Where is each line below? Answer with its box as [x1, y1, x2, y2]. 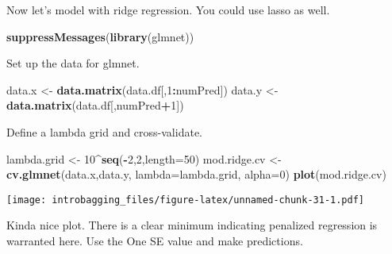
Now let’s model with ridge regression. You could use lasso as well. [6, 2, 330, 17]
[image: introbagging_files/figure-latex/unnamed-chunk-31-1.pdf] [6, 194, 365, 206]
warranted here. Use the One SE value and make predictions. [6, 233, 303, 248]
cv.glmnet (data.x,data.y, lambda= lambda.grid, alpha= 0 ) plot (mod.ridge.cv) [6, 166, 386, 183]
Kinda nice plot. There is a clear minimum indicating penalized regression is [6, 217, 378, 233]
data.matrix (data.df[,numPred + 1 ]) [6, 97, 184, 114]
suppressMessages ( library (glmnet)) [6, 28, 194, 44]
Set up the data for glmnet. [6, 55, 140, 71]
